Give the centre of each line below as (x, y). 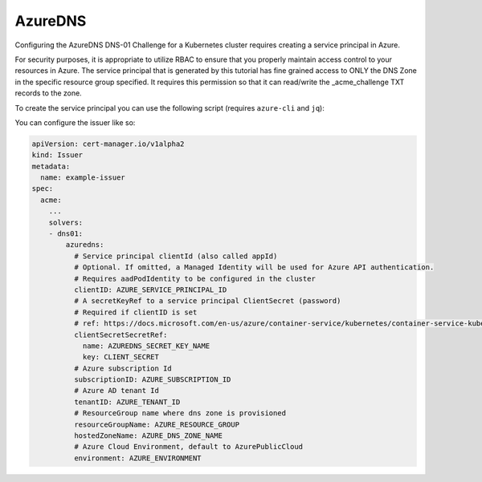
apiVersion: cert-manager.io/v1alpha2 (108, 144)
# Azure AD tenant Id (116, 391)
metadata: (51, 166)
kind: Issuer (57, 155)
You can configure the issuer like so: (75, 122)
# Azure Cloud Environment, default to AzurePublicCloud (188, 447)
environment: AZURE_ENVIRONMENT (137, 458)
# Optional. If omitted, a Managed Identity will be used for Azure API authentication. (254, 267)
